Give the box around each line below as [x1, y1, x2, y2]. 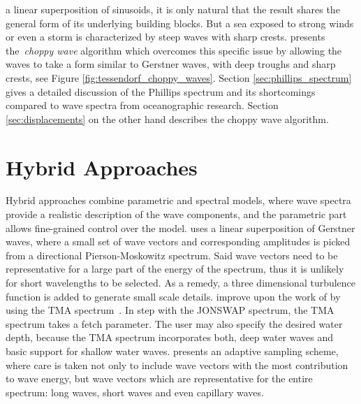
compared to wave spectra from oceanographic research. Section [6, 98, 279, 113]
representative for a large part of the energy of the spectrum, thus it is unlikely [6, 261, 344, 276]
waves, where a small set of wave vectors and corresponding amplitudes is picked [6, 234, 351, 249]
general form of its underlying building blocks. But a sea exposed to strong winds [6, 15, 354, 30]
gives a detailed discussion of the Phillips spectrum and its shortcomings [6, 84, 316, 99]
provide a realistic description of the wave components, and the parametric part [6, 207, 347, 222]
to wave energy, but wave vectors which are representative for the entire [6, 371, 313, 386]
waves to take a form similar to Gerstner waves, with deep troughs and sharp [6, 57, 336, 71]
